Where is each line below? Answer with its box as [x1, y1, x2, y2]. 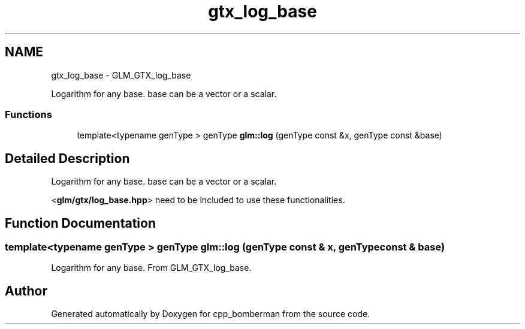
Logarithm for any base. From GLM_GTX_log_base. [51, 262, 252, 273]
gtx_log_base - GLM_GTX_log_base [51, 70, 191, 80]
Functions [5, 108, 52, 120]
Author [5, 283, 47, 298]
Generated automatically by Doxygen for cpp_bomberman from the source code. [51, 309, 370, 319]
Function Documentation [5, 215, 156, 231]
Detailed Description [5, 150, 130, 166]
